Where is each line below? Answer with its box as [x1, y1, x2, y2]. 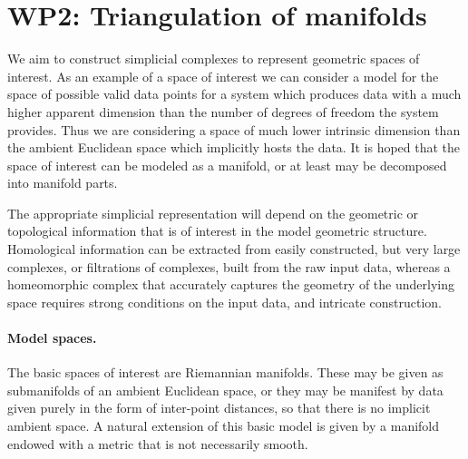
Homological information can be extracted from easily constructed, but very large [7, 239, 461, 259]
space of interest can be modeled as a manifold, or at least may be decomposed [7, 155, 447, 174]
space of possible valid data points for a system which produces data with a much [7, 84, 462, 103]
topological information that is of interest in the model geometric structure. [7, 221, 427, 240]
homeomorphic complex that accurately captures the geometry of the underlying [7, 275, 454, 294]
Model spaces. [7, 328, 97, 347]
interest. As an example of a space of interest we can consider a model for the [7, 66, 439, 85]
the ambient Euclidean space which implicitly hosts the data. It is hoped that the [7, 138, 461, 157]
